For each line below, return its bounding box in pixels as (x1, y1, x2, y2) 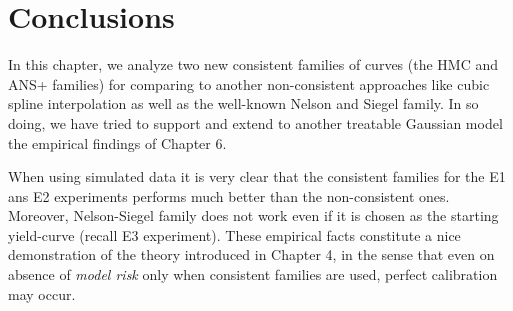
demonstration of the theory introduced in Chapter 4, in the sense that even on (8, 244, 495, 265)
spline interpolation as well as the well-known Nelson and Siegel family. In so (8, 93, 479, 114)
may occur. (8, 283, 76, 304)
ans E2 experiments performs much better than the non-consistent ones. (8, 185, 450, 206)
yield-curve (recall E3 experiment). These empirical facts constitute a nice (8, 224, 461, 245)
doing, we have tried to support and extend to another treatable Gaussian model (8, 112, 503, 133)
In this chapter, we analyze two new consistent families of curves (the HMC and (8, 54, 499, 75)
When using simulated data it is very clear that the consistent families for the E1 (8, 166, 506, 187)
